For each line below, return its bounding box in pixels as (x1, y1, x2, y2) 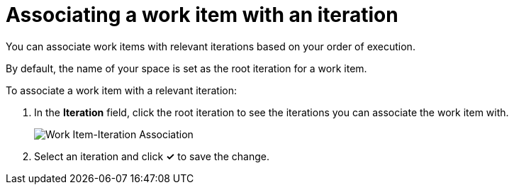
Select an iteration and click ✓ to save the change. (34, 150, 269, 162)
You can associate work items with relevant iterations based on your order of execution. (6, 40, 415, 52)
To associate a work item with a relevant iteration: (6, 84, 237, 96)
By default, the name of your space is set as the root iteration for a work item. (6, 62, 367, 74)
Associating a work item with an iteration (6, 3, 398, 27)
